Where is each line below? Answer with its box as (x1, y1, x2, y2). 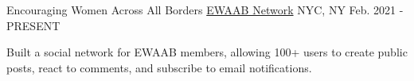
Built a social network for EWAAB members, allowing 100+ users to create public (6, 44, 408, 60)
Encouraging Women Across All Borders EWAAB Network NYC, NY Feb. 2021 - (6, 2, 404, 17)
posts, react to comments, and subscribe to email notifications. (6, 59, 312, 75)
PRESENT (6, 17, 61, 33)
